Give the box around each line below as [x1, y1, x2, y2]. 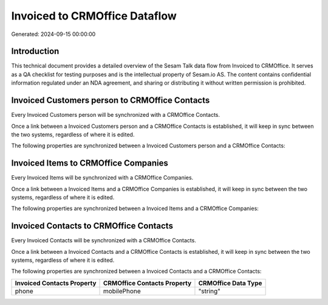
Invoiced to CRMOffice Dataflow [11, 9, 177, 23]
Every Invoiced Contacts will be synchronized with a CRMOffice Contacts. [11, 237, 197, 244]
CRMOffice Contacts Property [103, 279, 192, 287]
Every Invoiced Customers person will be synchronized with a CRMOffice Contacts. [11, 111, 220, 119]
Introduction [11, 46, 60, 57]
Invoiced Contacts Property [15, 279, 97, 287]
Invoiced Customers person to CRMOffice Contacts [11, 95, 210, 106]
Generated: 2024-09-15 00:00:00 [11, 30, 96, 38]
